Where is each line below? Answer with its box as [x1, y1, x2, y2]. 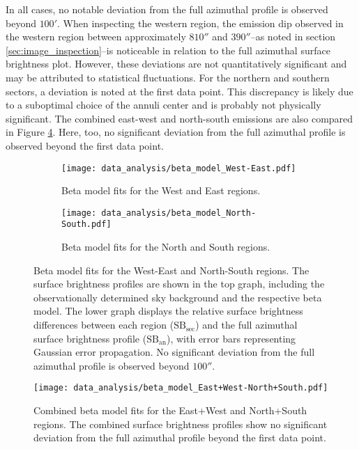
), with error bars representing [166, 331, 296, 345]
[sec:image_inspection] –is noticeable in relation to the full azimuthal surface [6, 42, 330, 57]
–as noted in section [250, 29, 336, 44]
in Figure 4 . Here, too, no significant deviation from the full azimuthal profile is [6, 125, 346, 139]
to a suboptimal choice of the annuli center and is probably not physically [6, 97, 321, 112]
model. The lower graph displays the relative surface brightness [33, 304, 303, 318]
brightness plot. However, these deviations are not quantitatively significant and [6, 56, 347, 71]
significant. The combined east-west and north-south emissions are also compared [6, 111, 353, 125]
